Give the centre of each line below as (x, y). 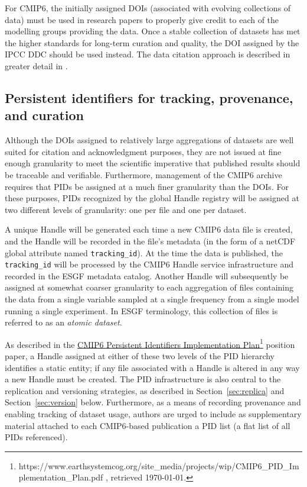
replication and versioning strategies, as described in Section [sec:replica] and (145, 390)
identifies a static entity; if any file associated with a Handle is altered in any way (152, 367)
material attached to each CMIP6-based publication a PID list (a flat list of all (148, 425)
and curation (45, 115)
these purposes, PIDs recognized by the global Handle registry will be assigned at (152, 198)
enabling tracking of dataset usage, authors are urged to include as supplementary (153, 414)
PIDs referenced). (36, 437)
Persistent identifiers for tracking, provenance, (149, 97)
